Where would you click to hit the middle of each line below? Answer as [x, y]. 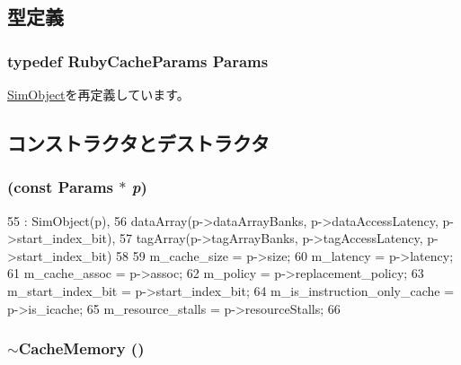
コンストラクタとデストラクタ [138, 142]
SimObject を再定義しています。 [98, 94]
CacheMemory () [81, 348]
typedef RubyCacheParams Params [138, 61]
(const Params [61, 187]
